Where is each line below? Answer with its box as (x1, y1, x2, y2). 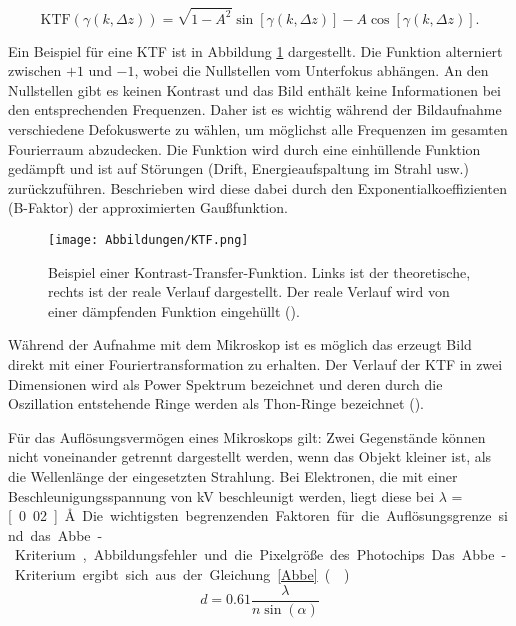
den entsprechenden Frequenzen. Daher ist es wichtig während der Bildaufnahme (8, 99, 502, 120)
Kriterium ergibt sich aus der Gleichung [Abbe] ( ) (14, 563, 350, 584)
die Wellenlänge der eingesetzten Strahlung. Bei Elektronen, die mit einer (8, 466, 458, 486)
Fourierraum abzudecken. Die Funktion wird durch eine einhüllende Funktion (8, 138, 481, 159)
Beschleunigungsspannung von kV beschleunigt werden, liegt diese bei (8, 485, 435, 506)
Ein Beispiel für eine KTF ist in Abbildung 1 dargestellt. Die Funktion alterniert (8, 40, 503, 61)
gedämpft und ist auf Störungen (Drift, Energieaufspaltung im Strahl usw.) (8, 158, 469, 179)
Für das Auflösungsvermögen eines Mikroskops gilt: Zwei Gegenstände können (8, 426, 486, 447)
